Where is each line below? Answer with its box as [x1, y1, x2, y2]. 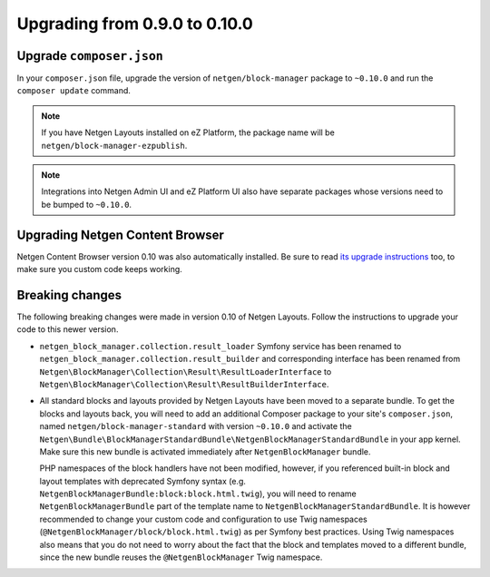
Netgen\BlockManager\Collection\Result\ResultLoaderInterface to [39, 366, 332, 377]
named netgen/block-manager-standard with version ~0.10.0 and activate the [39, 421, 353, 432]
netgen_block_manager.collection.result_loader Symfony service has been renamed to [39, 340, 402, 351]
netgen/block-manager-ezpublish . [41, 140, 188, 151]
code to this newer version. [16, 324, 119, 335]
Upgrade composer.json [16, 48, 163, 64]
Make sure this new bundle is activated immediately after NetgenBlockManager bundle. [39, 445, 371, 457]
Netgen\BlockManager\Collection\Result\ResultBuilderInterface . [39, 378, 329, 389]
